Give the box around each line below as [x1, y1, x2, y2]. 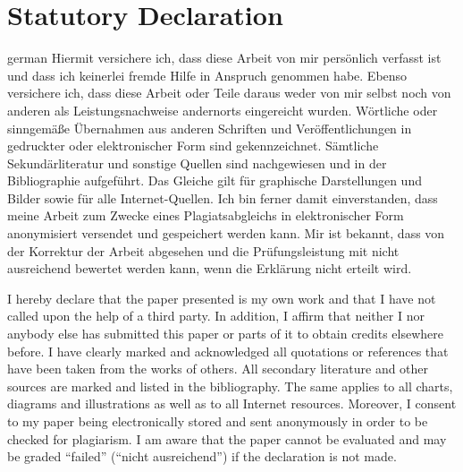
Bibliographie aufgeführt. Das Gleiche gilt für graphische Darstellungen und [7, 171, 422, 190]
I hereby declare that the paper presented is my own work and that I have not [7, 288, 436, 307]
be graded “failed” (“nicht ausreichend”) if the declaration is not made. [7, 447, 397, 466]
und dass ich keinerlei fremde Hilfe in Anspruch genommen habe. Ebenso [7, 65, 408, 84]
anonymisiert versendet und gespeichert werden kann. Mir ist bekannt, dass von [7, 224, 445, 243]
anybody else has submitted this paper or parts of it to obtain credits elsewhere [7, 324, 444, 343]
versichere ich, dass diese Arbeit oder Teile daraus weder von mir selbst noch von [7, 83, 451, 102]
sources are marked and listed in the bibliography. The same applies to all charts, [7, 376, 453, 395]
